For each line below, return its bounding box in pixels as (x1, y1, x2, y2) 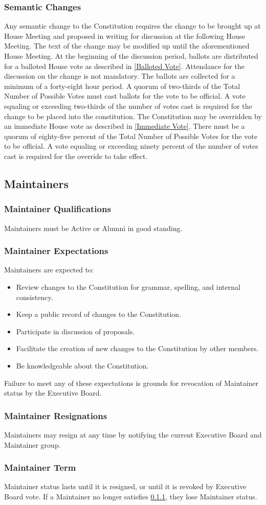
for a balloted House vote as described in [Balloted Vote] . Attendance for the (4, 60, 245, 71)
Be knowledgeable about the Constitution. (16, 360, 149, 371)
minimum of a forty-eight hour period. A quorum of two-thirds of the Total (4, 80, 240, 91)
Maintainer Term (4, 461, 76, 474)
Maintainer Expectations (4, 244, 108, 257)
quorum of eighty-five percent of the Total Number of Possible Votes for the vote (4, 130, 257, 141)
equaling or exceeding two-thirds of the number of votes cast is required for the (4, 100, 252, 111)
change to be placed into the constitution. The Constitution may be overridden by (4, 110, 262, 121)
